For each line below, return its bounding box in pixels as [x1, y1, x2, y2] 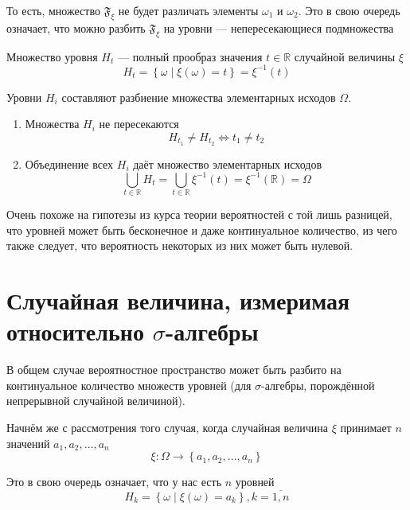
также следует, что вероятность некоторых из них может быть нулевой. [6, 237, 353, 254]
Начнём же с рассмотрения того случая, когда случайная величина [6, 419, 328, 436]
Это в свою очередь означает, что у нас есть [6, 473, 222, 490]
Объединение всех [25, 155, 114, 172]
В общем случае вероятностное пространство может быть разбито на [6, 361, 342, 378]
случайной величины [294, 48, 396, 64]
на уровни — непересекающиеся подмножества [163, 19, 394, 36]
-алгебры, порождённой [261, 376, 375, 393]
